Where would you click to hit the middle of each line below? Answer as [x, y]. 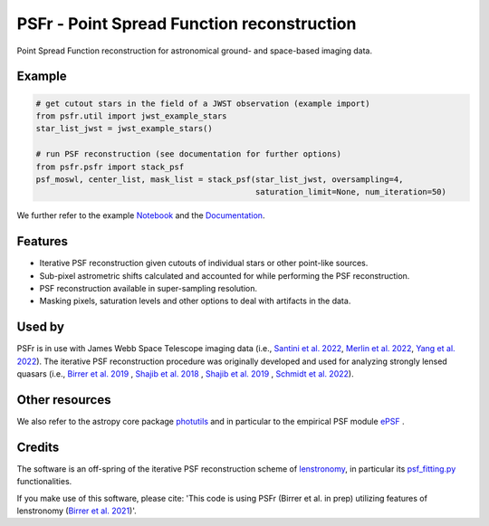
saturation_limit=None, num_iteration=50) [351, 192]
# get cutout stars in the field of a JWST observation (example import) [203, 103]
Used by [41, 327]
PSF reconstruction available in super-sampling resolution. [149, 288]
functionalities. [44, 482]
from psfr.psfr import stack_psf [110, 167]
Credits [38, 447]
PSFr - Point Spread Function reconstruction [187, 24]
